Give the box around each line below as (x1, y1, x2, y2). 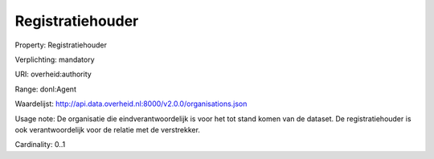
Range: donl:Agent (14, 84, 76, 94)
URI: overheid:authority (14, 69, 92, 79)
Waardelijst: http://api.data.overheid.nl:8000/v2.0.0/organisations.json (14, 99, 248, 108)
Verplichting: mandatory (14, 55, 96, 64)
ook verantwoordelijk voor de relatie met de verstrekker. (14, 124, 201, 134)
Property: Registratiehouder (14, 40, 108, 50)
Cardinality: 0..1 (14, 140, 66, 149)
